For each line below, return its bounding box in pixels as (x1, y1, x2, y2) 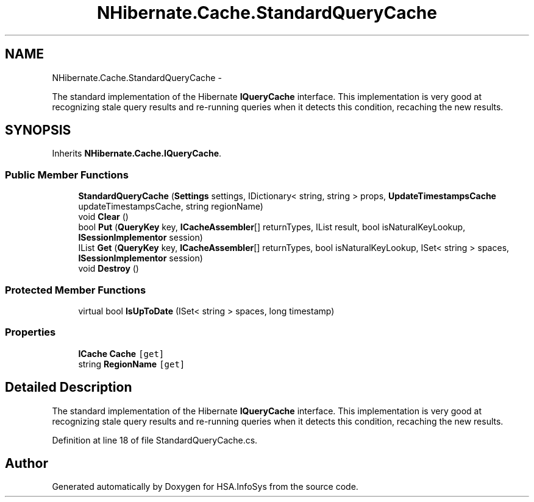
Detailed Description (5, 380, 132, 395)
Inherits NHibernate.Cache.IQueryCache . (52, 148, 222, 159)
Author (5, 455, 48, 471)
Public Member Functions (5, 168, 129, 181)
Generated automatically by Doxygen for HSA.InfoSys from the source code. (52, 481, 358, 492)
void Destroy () (78, 263, 139, 274)
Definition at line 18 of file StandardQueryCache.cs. (52, 434, 258, 445)
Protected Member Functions (5, 283, 146, 296)
